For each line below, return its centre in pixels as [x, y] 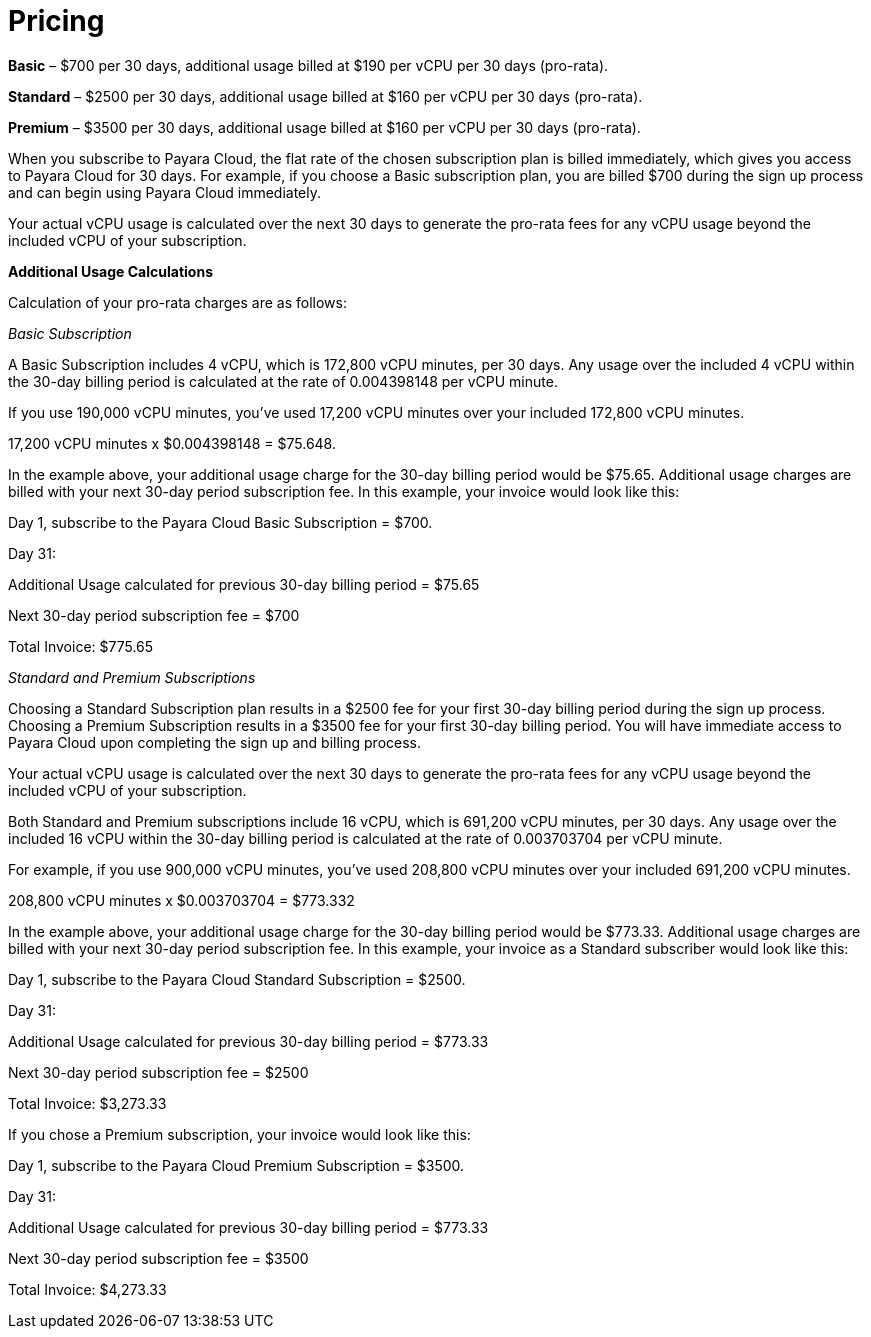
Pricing [56, 21]
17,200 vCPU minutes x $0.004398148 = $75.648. [172, 443]
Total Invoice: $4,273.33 [87, 1289]
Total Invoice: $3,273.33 [87, 1103]
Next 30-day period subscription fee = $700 [154, 615]
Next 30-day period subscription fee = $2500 [158, 1072]
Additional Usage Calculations [110, 271]
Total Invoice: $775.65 [81, 646]
